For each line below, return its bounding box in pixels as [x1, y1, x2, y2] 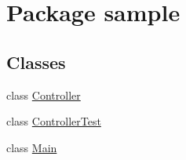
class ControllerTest [6, 113, 101, 129]
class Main [6, 139, 57, 155]
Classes [6, 49, 66, 74]
